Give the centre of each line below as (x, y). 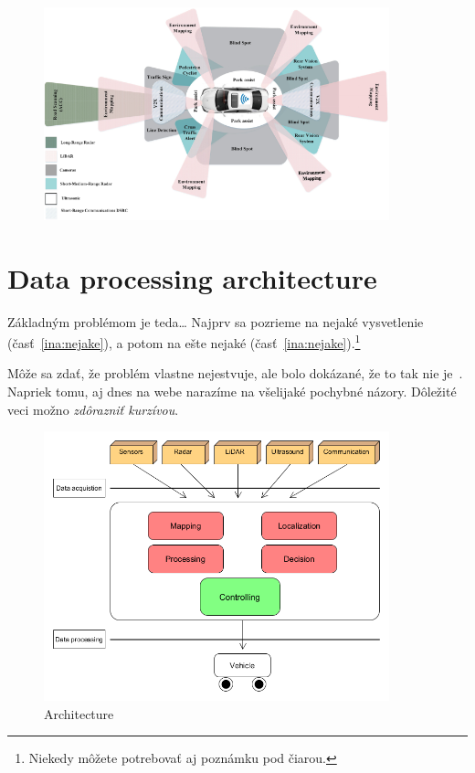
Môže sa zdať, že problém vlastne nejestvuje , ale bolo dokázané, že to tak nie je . (235, 373)
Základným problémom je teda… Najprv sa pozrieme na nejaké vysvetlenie (216, 321)
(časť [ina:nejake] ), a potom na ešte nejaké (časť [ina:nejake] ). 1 (184, 341)
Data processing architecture (192, 277)
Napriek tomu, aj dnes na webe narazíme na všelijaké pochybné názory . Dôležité (232, 391)
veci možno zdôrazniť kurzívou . (93, 409)
